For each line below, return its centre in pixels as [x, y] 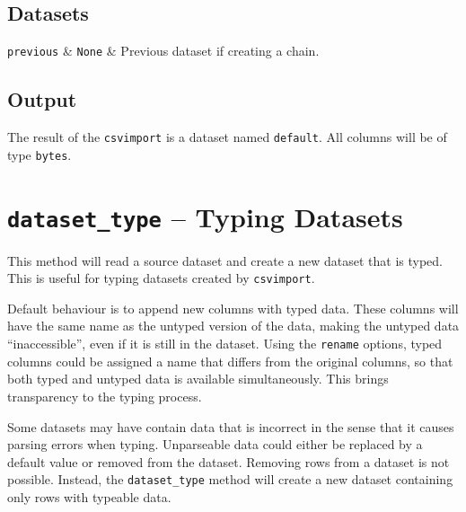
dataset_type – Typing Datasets [205, 216]
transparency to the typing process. [105, 396]
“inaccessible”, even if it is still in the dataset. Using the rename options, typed [225, 344]
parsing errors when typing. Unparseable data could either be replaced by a [215, 444]
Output [42, 99]
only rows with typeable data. [89, 496]
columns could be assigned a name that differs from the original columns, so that [230, 361]
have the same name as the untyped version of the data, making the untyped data [233, 326]
